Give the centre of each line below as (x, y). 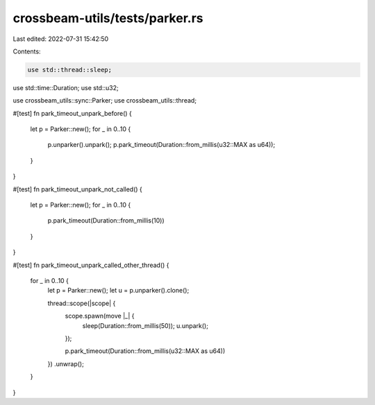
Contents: (27, 51)
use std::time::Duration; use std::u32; (66, 87)
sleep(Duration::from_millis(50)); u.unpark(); (145, 325)
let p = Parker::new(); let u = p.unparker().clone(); (118, 291)
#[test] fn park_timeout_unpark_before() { (72, 113)
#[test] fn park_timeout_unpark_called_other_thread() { (91, 265)
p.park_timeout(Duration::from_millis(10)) (106, 221)
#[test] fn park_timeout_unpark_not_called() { (77, 189)
